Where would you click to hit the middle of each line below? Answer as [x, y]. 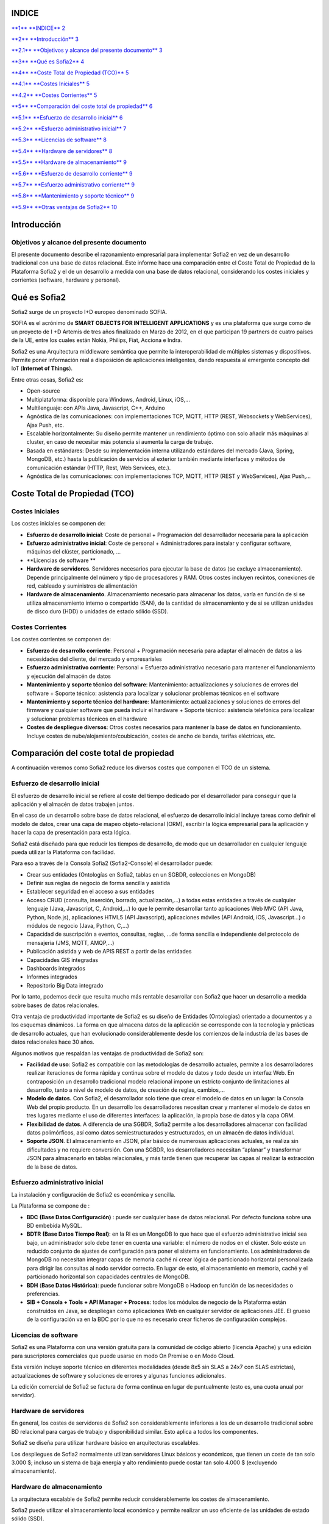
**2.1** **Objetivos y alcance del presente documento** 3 [87, 50]
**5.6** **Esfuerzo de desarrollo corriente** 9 [72, 173]
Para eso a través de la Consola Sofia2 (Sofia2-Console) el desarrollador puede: [112, 863]
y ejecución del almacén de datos [69, 676]
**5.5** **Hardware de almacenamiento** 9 [69, 162]
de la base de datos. [52, 1167]
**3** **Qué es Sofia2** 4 [48, 62]
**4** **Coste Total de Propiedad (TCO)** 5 [70, 73]
